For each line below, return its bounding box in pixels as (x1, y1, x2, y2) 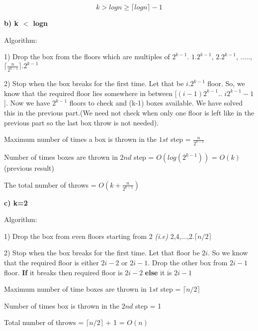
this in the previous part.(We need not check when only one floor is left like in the (4, 107, 255, 117)
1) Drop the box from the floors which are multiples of (4, 51, 170, 62)
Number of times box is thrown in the (4, 300, 120, 311)
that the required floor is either (4, 257, 99, 267)
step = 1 (135, 300, 162, 311)
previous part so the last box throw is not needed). (4, 117, 159, 127)
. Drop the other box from (148, 257, 228, 267)
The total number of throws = (4, 179, 96, 190)
